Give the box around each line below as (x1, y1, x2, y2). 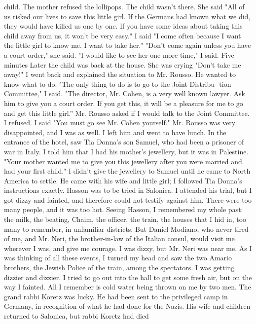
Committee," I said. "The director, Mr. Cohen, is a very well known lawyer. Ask (4, 88, 245, 99)
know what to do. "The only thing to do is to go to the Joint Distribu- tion (4, 78, 231, 89)
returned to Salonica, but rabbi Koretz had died (4, 311, 149, 321)
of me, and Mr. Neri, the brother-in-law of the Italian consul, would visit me (4, 233, 235, 244)
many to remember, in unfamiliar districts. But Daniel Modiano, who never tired (4, 223, 249, 234)
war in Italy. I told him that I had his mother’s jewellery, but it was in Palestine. (4, 146, 249, 156)
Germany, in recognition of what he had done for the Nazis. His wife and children (4, 301, 251, 311)
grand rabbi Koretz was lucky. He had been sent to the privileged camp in (4, 291, 228, 301)
